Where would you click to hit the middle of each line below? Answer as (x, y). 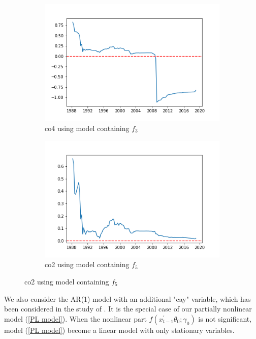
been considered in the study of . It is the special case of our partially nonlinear (128, 309)
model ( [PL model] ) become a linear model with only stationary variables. (119, 330)
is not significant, (225, 318)
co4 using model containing (87, 128)
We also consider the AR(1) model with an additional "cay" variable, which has (127, 298)
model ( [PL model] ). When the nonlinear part (75, 318)
